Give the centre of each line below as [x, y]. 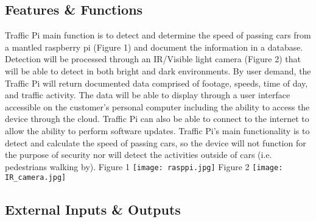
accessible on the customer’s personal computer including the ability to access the [157, 106]
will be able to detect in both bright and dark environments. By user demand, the [158, 70]
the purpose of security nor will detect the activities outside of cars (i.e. [139, 155]
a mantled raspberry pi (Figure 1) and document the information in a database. [154, 47]
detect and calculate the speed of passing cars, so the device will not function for [156, 142]
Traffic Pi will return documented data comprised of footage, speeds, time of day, [156, 83]
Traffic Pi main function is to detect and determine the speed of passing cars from [158, 35]
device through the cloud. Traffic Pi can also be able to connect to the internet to [157, 119]
